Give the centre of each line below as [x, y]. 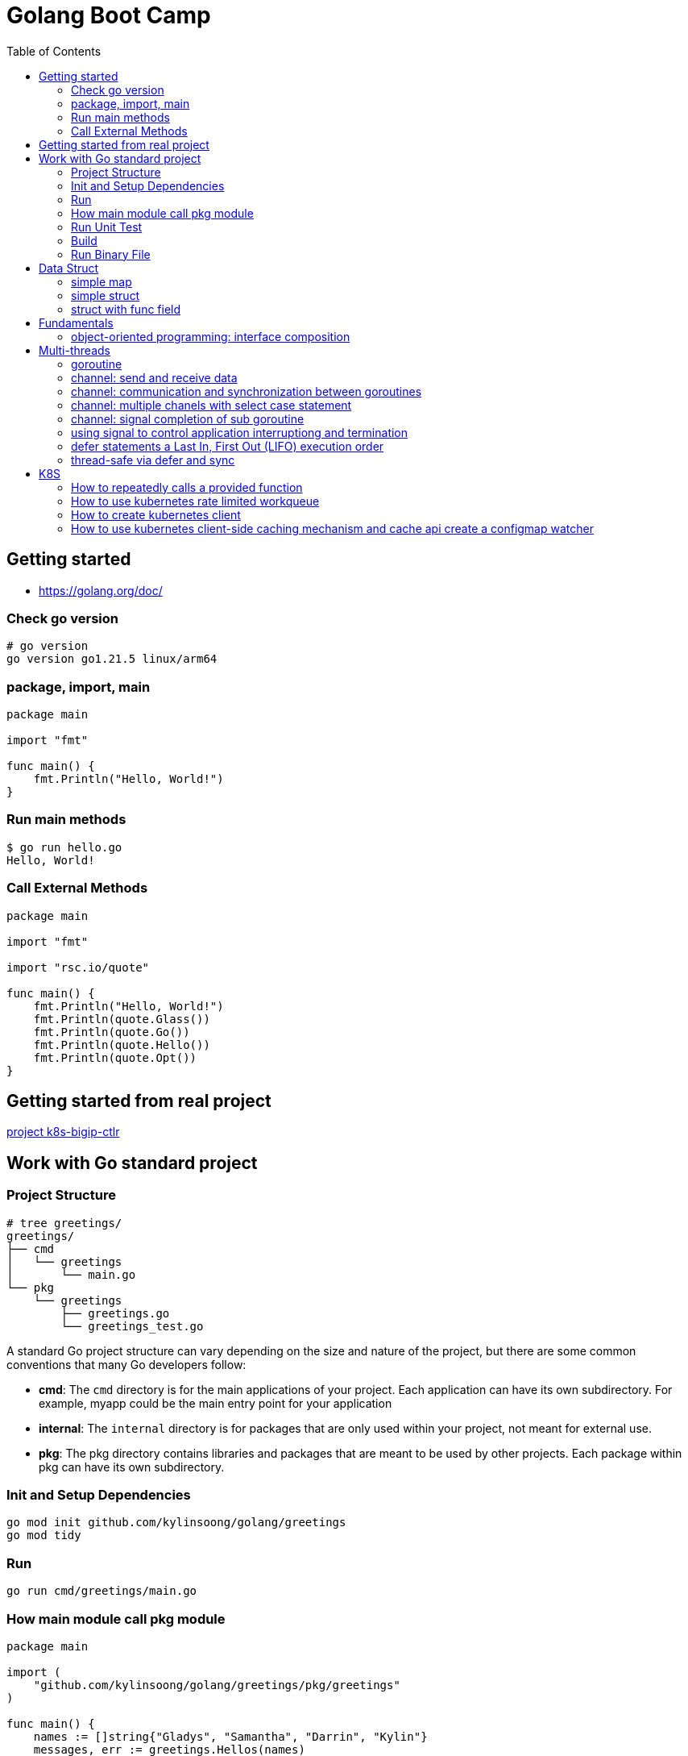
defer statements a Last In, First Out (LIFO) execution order [228, 446]
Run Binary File [111, 254]
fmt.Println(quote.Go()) [112, 1032]
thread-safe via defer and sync [153, 460]
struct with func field [126, 309]
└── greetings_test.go [132, 1326]
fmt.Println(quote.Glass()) [122, 1019]
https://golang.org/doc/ [101, 590]
